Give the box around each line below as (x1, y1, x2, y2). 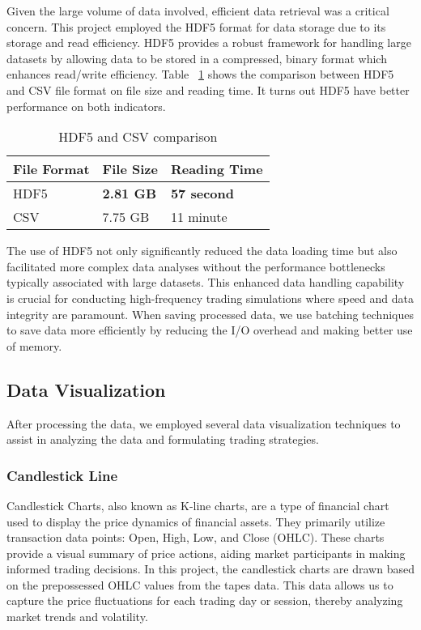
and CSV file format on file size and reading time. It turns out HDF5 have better (6, 81, 410, 98)
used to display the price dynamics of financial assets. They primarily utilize (6, 513, 385, 530)
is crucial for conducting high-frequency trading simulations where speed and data (6, 289, 414, 306)
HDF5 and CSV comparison (58, 127, 218, 147)
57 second (170, 184, 234, 203)
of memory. (6, 337, 62, 354)
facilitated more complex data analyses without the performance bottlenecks (6, 258, 385, 275)
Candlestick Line (6, 465, 118, 485)
